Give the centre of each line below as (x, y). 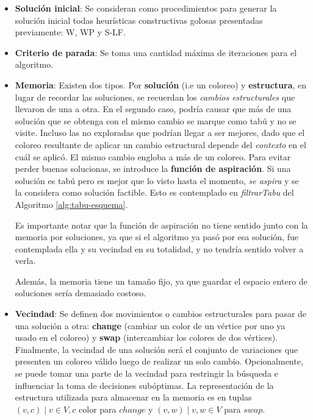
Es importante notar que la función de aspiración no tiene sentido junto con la (161, 225)
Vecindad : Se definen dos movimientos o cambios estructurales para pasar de (161, 314)
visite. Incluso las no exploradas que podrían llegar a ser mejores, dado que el (160, 133)
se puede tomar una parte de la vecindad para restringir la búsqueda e (146, 373)
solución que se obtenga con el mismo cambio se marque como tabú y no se (156, 120)
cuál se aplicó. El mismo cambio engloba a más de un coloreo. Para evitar (153, 156)
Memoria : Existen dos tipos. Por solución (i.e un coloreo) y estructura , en (161, 84)
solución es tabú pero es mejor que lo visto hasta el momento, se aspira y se (157, 180)
